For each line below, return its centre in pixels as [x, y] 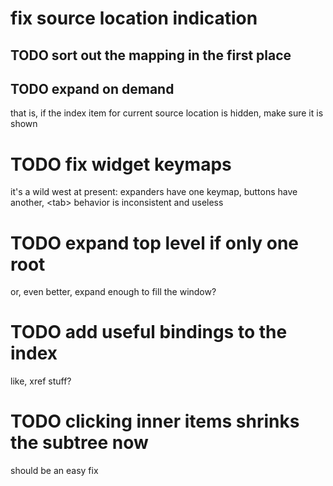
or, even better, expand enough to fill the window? [113, 292]
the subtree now [79, 443]
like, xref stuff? [41, 381]
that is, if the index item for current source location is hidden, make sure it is [167, 113]
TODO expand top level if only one [155, 243]
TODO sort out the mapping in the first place [151, 55]
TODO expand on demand [92, 88]
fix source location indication [134, 18]
